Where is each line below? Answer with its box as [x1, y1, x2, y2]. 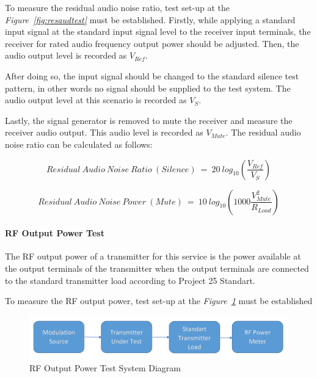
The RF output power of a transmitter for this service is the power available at [5, 250, 301, 263]
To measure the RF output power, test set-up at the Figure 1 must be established [5, 294, 313, 307]
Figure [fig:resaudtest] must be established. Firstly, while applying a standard [5, 13, 296, 26]
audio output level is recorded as [5, 49, 127, 62]
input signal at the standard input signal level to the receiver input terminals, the [5, 25, 311, 38]
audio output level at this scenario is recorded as [5, 93, 187, 106]
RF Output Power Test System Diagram [29, 361, 181, 374]
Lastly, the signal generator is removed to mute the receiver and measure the [5, 114, 293, 126]
